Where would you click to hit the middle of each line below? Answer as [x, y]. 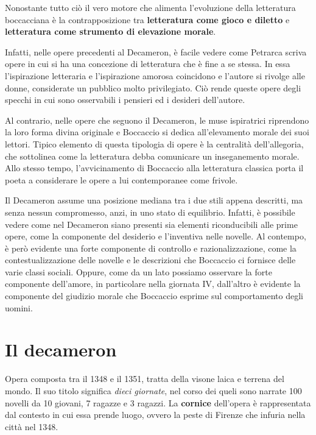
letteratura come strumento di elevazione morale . [111, 31]
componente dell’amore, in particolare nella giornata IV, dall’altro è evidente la [153, 284]
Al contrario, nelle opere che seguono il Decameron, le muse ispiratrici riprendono [157, 120]
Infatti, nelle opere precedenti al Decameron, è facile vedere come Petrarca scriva [156, 51]
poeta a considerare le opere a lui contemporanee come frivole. [121, 179]
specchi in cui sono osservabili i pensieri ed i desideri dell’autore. [125, 100]
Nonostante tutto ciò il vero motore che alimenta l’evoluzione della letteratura [150, 7]
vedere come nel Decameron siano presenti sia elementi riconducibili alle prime [151, 224]
